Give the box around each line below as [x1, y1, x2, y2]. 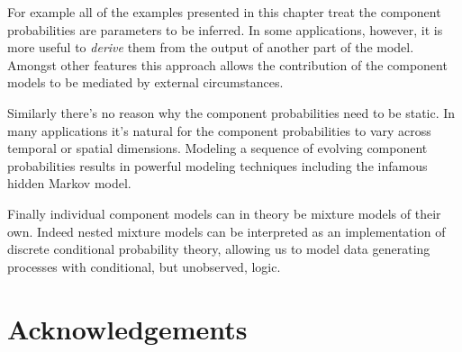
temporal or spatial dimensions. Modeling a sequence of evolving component [7, 139, 428, 158]
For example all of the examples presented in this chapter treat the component [7, 3, 441, 21]
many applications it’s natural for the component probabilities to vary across [7, 121, 431, 140]
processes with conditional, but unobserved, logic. [7, 257, 281, 275]
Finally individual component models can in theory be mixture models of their [7, 203, 441, 222]
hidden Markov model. [7, 174, 131, 193]
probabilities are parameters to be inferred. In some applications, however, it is [7, 20, 443, 39]
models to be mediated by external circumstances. [7, 73, 284, 92]
